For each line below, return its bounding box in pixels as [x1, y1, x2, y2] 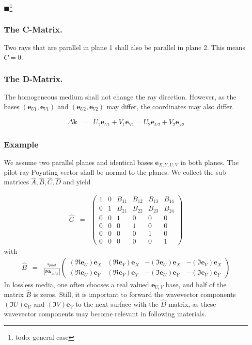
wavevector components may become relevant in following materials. [4, 308, 206, 318]
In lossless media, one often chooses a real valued [4, 279, 149, 289]
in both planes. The [180, 157, 239, 167]
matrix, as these [168, 299, 216, 309]
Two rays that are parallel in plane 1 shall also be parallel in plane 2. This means [4, 42, 245, 52]
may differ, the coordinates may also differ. [106, 101, 234, 111]
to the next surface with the [75, 299, 158, 309]
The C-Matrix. [4, 23, 63, 35]
